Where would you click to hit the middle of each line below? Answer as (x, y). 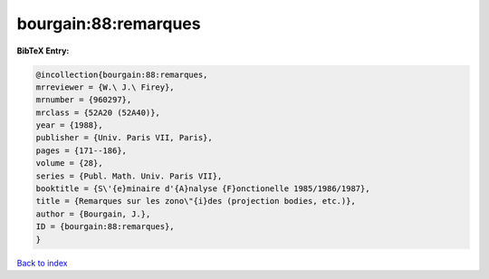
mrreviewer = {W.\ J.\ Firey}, (105, 87)
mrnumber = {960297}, (84, 100)
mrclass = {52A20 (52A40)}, (98, 112)
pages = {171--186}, (81, 150)
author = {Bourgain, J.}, (93, 214)
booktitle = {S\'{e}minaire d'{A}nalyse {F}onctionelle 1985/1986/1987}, (203, 189)
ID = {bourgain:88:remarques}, (105, 227)
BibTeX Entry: (43, 51)
